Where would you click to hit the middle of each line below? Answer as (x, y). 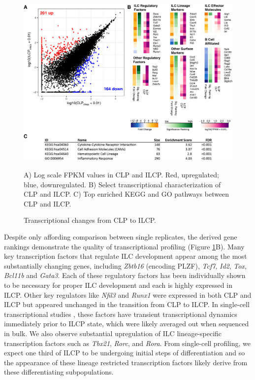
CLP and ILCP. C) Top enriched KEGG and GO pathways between (127, 194)
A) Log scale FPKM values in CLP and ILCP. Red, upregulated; (121, 174)
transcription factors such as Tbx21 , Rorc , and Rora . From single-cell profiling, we (127, 343)
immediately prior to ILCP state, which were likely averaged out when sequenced (127, 324)
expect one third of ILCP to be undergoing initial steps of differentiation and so (125, 353)
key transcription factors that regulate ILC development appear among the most (126, 256)
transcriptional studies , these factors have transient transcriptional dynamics (121, 314)
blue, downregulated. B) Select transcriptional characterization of (122, 184)
